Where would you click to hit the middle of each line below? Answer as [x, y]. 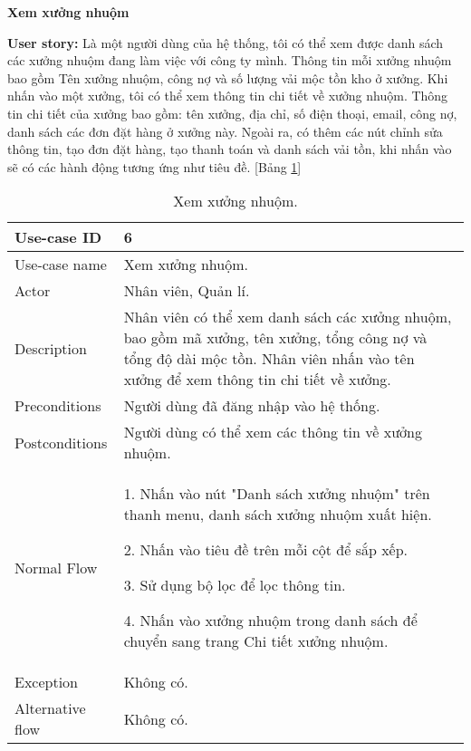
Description [51, 348]
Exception [47, 682]
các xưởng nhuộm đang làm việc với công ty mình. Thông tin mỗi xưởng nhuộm [230, 60]
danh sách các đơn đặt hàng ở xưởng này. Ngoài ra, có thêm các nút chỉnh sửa [225, 131]
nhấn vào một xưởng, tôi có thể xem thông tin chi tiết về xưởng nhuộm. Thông [228, 96]
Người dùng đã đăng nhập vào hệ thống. [252, 406]
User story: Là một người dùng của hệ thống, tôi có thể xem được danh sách [226, 42]
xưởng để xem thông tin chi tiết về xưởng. [257, 380]
